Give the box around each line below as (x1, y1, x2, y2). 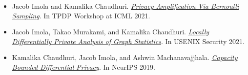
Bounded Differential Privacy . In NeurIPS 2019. (12, 61, 155, 72)
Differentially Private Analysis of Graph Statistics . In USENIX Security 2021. (12, 36, 245, 46)
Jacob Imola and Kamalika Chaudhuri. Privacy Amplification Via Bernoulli (12, 1, 239, 11)
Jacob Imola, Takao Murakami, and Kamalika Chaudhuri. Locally (12, 27, 209, 37)
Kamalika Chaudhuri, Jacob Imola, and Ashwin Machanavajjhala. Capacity (12, 52, 238, 62)
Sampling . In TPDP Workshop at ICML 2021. (12, 10, 150, 20)
